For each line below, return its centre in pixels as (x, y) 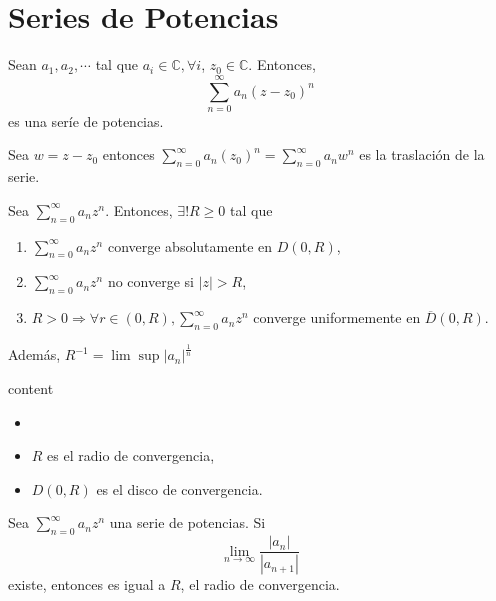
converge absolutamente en (190, 245)
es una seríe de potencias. (86, 120)
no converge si (150, 281)
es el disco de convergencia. (179, 488)
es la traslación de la (422, 154)
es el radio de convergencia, (131, 455)
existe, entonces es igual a (87, 584)
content (31, 387)
